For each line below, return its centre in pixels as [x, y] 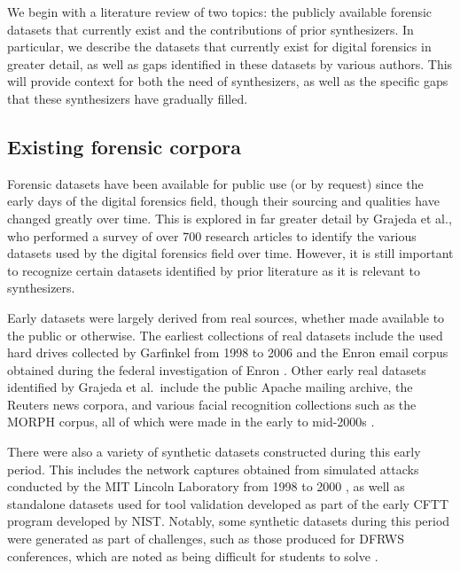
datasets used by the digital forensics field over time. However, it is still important [230, 253]
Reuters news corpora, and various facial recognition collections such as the [212, 404]
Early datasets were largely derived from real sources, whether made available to [226, 317]
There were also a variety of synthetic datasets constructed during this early [214, 452]
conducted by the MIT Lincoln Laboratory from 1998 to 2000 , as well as [206, 486]
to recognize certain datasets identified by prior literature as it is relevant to [214, 270]
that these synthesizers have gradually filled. [128, 98]
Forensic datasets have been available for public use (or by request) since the [215, 183]
